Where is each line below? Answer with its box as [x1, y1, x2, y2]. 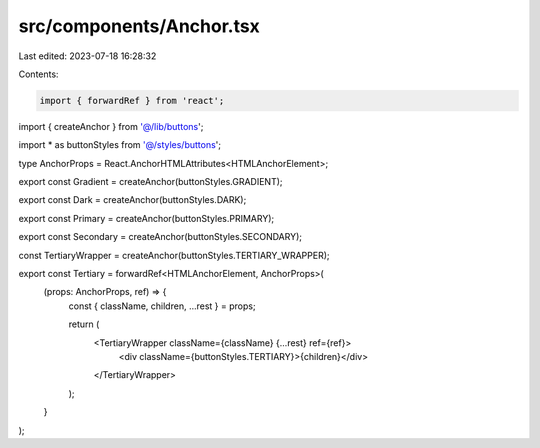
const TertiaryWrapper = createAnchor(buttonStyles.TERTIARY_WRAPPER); [18, 249, 330, 261]
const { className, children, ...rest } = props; [68, 300, 256, 312]
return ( [68, 318, 100, 330]
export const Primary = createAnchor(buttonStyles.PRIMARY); [18, 212, 275, 224]
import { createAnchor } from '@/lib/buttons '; [18, 120, 204, 132]
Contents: [18, 68, 59, 80]
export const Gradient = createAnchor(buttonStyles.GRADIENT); [18, 176, 284, 188]
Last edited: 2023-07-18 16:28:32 [18, 50, 157, 62]
